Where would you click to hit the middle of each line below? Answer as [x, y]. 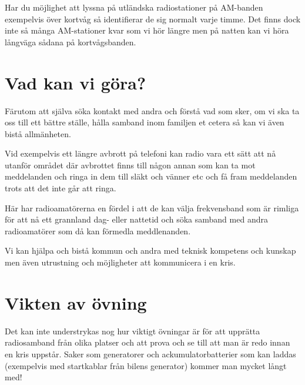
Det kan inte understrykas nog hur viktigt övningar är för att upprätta [133, 331]
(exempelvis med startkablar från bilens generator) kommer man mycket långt [146, 365]
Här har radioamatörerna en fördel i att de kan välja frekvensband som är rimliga [152, 208]
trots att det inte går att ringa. [61, 188]
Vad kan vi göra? [76, 82]
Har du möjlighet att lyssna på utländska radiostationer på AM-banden [134, 7]
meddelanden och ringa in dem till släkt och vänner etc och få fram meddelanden [151, 176]
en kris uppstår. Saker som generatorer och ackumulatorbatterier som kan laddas [150, 354]
